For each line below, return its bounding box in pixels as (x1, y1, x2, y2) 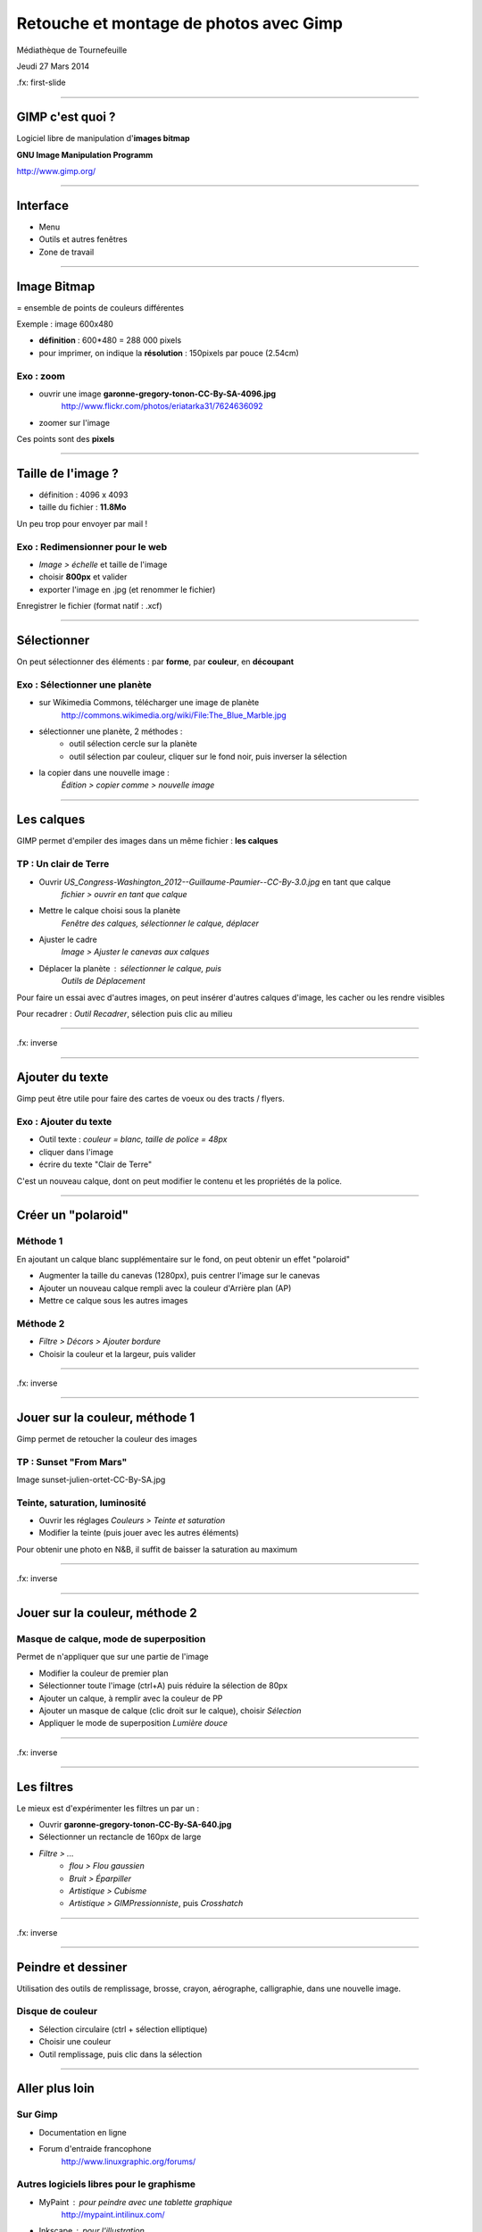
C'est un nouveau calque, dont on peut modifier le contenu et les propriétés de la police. (16, 1175, 343, 1187)
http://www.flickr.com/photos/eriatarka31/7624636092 (61, 401, 263, 412)
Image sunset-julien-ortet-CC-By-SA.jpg (16, 1474, 166, 1485)
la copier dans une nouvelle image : (38, 768, 170, 779)
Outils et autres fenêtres (38, 234, 129, 245)
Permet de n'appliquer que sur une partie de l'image (16, 1652, 209, 1662)
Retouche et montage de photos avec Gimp (16, 13, 344, 33)
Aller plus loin (16, 2081, 96, 2096)
